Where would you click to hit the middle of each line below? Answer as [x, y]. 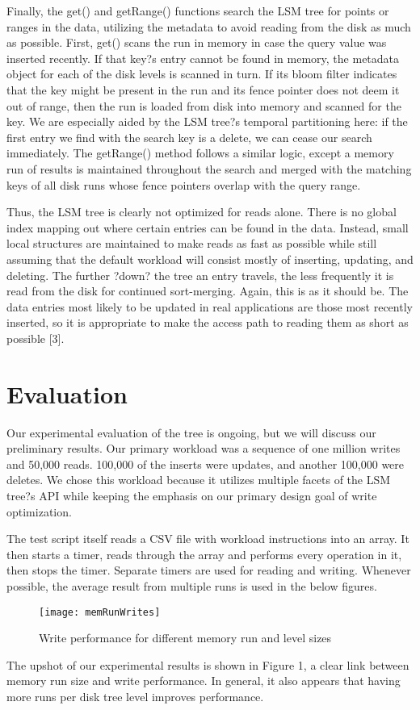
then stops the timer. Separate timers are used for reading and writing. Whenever [209, 570]
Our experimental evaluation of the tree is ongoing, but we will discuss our [191, 432]
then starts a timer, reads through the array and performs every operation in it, [204, 554]
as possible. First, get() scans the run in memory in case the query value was [197, 42]
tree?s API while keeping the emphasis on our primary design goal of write [192, 495]
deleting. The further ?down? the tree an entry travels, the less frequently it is [200, 275]
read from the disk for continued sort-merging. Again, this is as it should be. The [208, 291]
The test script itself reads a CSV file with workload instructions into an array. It [208, 539]
